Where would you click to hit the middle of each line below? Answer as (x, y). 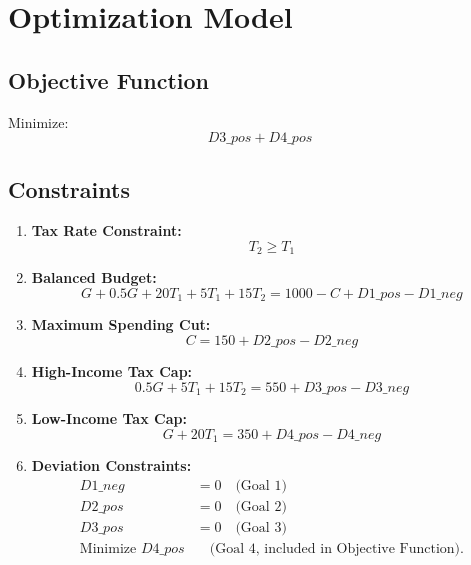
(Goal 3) (261, 527)
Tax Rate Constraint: (106, 230)
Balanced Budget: (94, 277)
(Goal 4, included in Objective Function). (336, 548)
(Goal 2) (261, 506)
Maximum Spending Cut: (121, 324)
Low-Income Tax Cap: (109, 418)
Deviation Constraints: (111, 465)
